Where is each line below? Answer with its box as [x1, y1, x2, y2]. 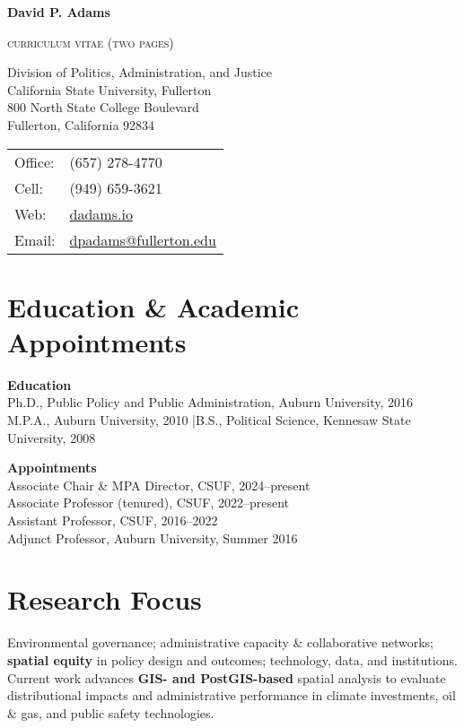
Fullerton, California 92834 [7, 115, 155, 134]
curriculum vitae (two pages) [7, 32, 174, 51]
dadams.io [69, 203, 133, 224]
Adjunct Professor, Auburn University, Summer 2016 [7, 528, 298, 547]
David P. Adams [7, 3, 110, 21]
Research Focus [7, 581, 202, 618]
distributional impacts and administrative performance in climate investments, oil [7, 686, 456, 705]
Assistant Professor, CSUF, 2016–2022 [7, 511, 218, 530]
